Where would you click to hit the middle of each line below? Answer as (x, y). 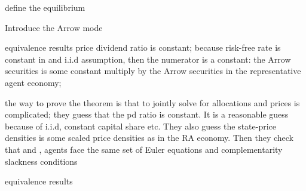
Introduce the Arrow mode (54, 27)
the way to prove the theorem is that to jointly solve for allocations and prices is (152, 102)
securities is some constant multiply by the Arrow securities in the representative (153, 71)
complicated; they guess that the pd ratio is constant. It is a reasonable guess (147, 114)
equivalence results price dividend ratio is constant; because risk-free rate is (143, 47)
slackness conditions (41, 161)
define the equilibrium (45, 7)
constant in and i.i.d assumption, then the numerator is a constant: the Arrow (148, 59)
